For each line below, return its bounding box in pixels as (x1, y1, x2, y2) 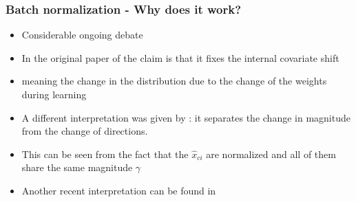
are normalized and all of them (206, 146, 336, 161)
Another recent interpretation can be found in (21, 183, 216, 197)
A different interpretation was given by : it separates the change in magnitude (21, 110, 350, 124)
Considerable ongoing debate (21, 27, 143, 42)
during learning (21, 87, 87, 101)
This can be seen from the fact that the (21, 146, 189, 161)
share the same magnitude (21, 160, 133, 175)
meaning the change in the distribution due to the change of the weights (21, 74, 327, 88)
